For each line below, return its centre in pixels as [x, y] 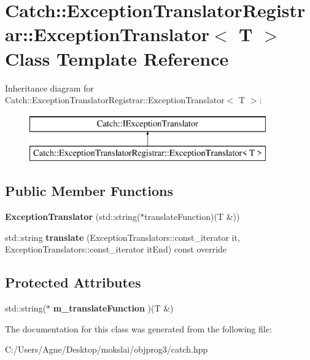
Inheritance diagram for [49, 88]
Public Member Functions [89, 191]
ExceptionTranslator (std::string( [73, 217]
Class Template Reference [117, 58]
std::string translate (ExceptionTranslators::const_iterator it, [122, 237]
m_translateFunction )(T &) [113, 308]
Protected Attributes [73, 282]
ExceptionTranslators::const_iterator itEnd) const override [116, 249]
